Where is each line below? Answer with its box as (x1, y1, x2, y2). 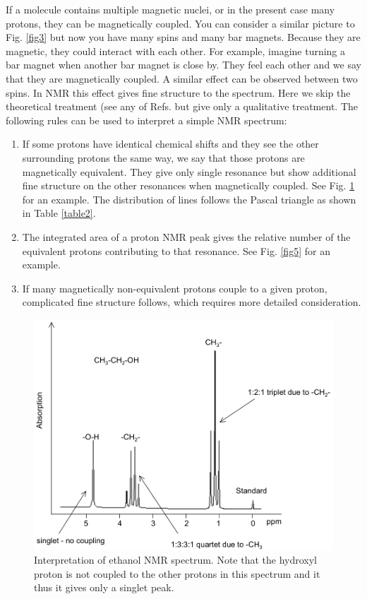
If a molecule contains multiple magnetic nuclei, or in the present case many (6, 2, 335, 16)
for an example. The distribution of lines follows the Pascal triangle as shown (22, 191, 356, 206)
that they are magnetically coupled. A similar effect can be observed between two (6, 71, 358, 85)
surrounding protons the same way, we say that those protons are (22, 150, 305, 165)
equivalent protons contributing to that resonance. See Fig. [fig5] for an (22, 243, 330, 258)
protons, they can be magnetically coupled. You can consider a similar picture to (6, 16, 355, 30)
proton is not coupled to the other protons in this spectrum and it (34, 566, 320, 581)
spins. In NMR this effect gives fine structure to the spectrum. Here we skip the (6, 85, 351, 100)
